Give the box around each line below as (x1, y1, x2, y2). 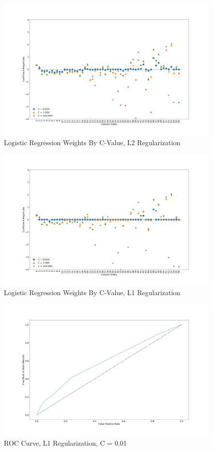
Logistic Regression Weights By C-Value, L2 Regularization (4, 137, 181, 147)
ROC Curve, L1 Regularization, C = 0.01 (4, 437, 127, 448)
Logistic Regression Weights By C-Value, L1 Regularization (4, 287, 181, 298)
